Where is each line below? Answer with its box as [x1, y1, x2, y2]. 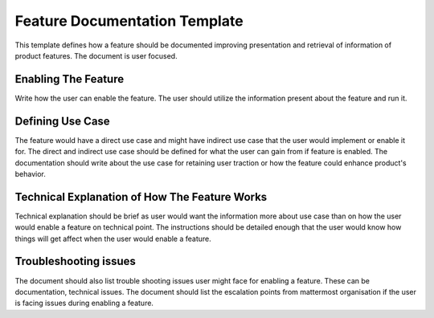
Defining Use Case [14, 114, 110, 128]
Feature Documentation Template [14, 12, 244, 30]
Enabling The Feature [14, 72, 125, 86]
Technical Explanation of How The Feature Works [14, 190, 268, 204]
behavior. [14, 169, 46, 178]
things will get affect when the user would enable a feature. [14, 234, 212, 243]
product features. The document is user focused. [14, 51, 178, 60]
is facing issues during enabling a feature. [14, 298, 154, 308]
